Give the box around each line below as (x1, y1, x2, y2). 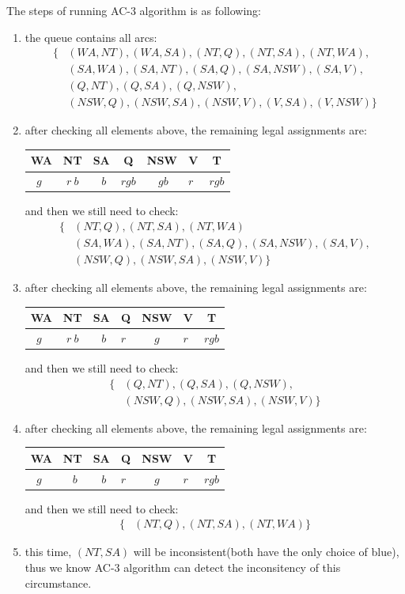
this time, (25, 543, 72, 560)
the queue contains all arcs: (25, 28, 157, 45)
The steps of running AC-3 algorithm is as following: (6, 2, 261, 18)
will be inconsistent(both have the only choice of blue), (133, 543, 399, 560)
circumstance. (25, 574, 92, 591)
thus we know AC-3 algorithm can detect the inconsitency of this (25, 558, 341, 575)
